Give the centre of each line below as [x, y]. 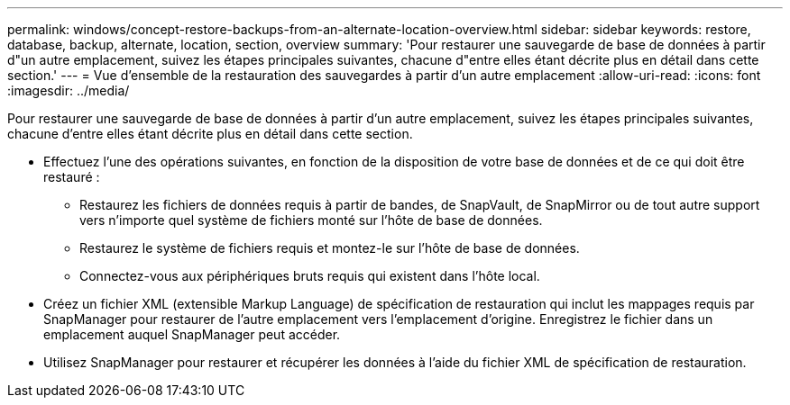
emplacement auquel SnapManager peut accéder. [192, 334]
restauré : [72, 177]
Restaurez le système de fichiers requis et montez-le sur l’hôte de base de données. [330, 248]
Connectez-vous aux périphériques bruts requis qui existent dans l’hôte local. [310, 276]
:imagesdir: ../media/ [69, 90]
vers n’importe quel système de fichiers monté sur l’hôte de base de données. [311, 220]
